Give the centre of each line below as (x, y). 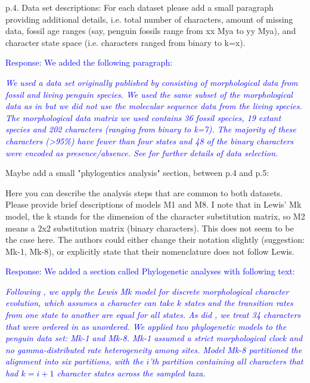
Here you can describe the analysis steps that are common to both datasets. (144, 192)
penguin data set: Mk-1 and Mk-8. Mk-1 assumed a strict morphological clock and (154, 338)
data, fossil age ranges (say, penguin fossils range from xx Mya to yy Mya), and (151, 31)
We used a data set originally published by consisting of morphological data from (152, 82)
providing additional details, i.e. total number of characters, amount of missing (149, 19)
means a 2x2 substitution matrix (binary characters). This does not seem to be (150, 228)
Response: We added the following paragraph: (89, 62)
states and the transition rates (238, 303)
